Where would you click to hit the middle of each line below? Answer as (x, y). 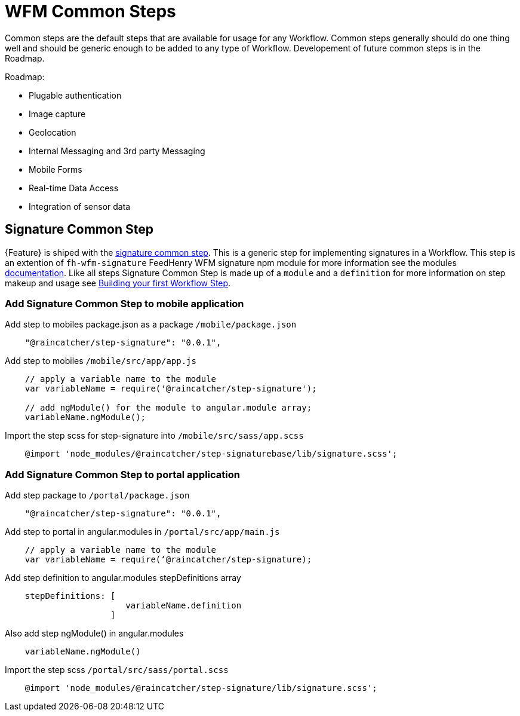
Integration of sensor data (80, 206)
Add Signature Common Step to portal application (122, 474)
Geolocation (53, 132)
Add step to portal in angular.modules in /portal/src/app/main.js (142, 532)
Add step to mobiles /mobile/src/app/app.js (101, 361)
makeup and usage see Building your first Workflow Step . (118, 283)
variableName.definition (184, 606)
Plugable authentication (75, 95)
